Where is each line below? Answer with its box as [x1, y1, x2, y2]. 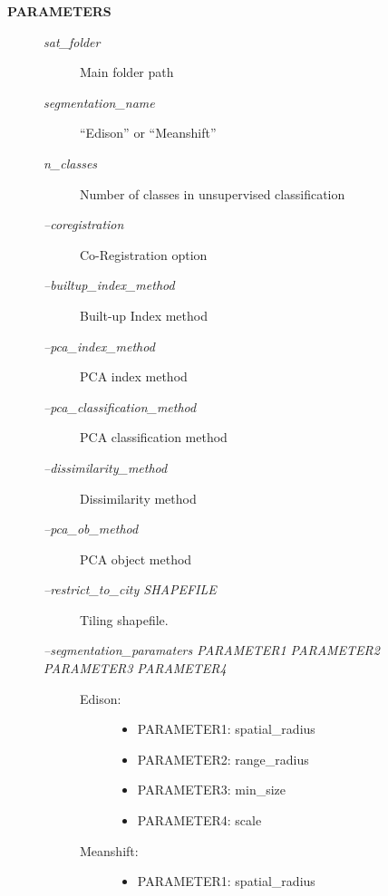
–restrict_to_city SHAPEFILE [44, 580, 217, 599]
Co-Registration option [80, 245, 208, 264]
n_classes [44, 153, 98, 172]
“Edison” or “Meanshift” [80, 123, 217, 142]
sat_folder [44, 32, 101, 51]
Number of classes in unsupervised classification [80, 184, 345, 203]
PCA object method [80, 549, 192, 568]
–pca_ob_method [44, 519, 139, 538]
